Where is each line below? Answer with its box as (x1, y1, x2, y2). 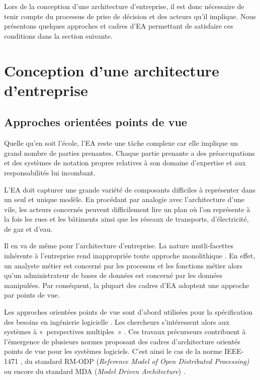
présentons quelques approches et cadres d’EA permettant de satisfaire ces (4, 21, 233, 31)
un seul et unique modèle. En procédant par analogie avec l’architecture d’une (4, 194, 245, 205)
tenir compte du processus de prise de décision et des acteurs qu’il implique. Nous (4, 11, 256, 21)
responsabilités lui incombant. (4, 167, 96, 177)
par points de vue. (4, 290, 60, 300)
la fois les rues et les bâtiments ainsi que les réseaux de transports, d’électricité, (4, 214, 249, 224)
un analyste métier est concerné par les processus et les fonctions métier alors (4, 260, 243, 270)
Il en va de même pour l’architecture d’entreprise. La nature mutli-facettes (4, 240, 233, 251)
